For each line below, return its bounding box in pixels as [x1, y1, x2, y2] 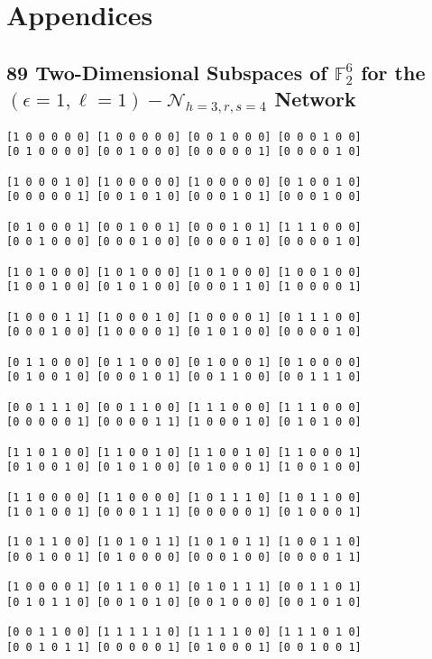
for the [361, 58, 426, 86]
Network [274, 85, 356, 113]
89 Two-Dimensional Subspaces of [6, 58, 327, 86]
